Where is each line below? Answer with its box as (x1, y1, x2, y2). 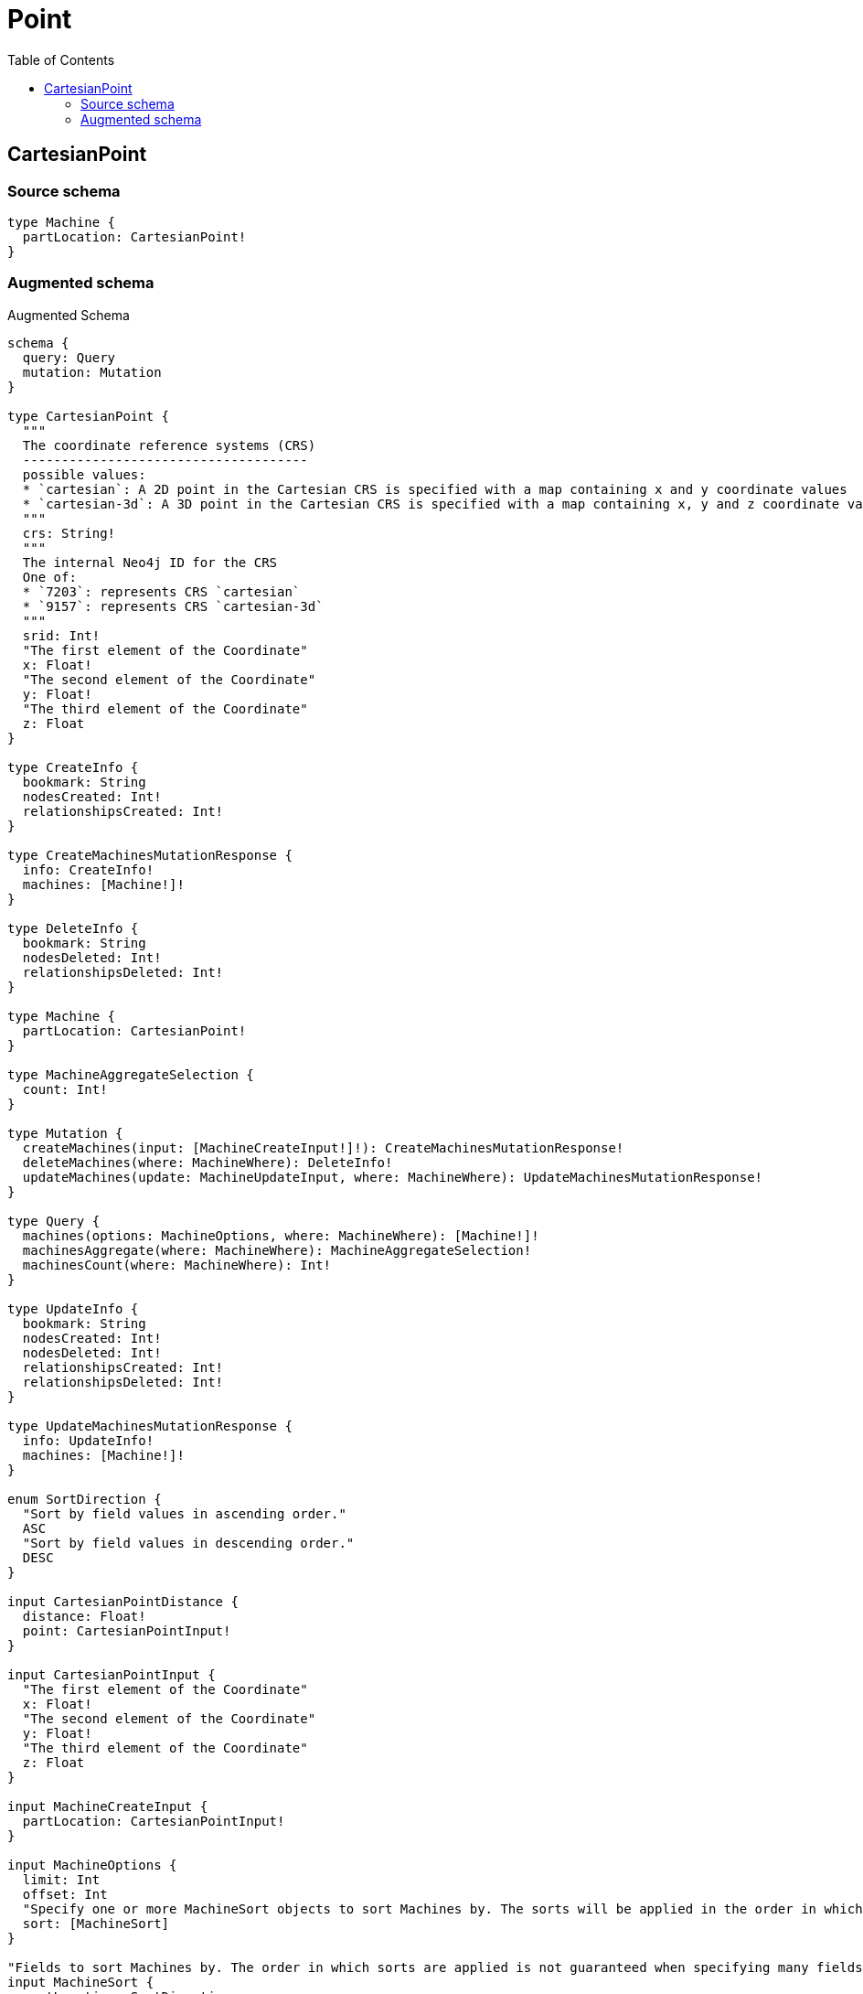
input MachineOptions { (7, 1857, 177, 1872)
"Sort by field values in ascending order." (22, 1506, 346, 1521)
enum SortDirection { (7, 1491, 162, 1506)
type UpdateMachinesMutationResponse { (7, 1418, 293, 1433)
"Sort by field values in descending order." (22, 1535, 355, 1550)
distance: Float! (22, 1608, 146, 1624)
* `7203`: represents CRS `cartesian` (22, 584, 301, 599)
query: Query (22, 349, 116, 365)
